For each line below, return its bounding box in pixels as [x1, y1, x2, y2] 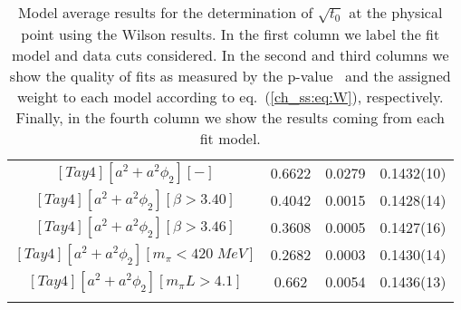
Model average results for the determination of [18, 2, 313, 23]
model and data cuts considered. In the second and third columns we [11, 44, 449, 65]
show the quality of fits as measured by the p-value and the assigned [9, 64, 451, 86]
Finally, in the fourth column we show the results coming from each [15, 106, 446, 128]
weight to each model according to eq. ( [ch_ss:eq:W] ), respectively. [16, 85, 444, 107]
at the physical [349, 2, 443, 23]
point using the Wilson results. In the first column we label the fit [21, 23, 440, 44]
